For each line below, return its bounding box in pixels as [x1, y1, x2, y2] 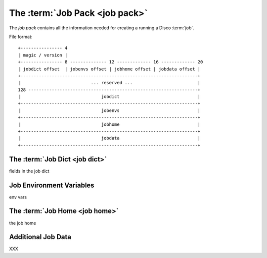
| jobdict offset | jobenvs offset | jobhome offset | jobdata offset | [18, 66, 201, 72]
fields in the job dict [9, 168, 49, 174]
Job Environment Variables [9, 181, 94, 189]
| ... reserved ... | [18, 80, 201, 86]
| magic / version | [18, 52, 68, 58]
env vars [9, 194, 27, 200]
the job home [9, 220, 37, 226]
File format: [9, 34, 33, 40]
